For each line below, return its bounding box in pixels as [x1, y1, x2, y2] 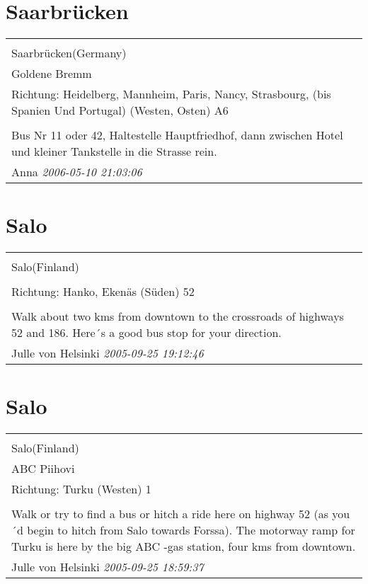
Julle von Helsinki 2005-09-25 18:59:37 [11, 559, 204, 576]
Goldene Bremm [11, 65, 92, 82]
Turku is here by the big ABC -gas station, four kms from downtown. [11, 538, 356, 555]
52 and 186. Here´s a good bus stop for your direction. [11, 324, 282, 341]
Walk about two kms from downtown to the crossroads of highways [11, 308, 344, 325]
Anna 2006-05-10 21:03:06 [11, 164, 142, 181]
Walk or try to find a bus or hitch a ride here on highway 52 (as [11, 505, 328, 522]
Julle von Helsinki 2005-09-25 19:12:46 [11, 345, 204, 362]
